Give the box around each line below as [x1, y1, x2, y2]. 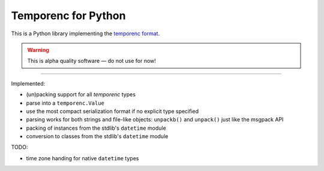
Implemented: [11, 80, 46, 87]
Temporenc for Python [11, 9, 126, 22]
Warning [27, 46, 49, 53]
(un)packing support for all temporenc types [26, 91, 136, 98]
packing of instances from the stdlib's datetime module [26, 124, 166, 132]
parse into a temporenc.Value [26, 99, 105, 106]
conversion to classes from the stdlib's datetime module [26, 133, 169, 140]
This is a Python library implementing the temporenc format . [11, 30, 160, 37]
